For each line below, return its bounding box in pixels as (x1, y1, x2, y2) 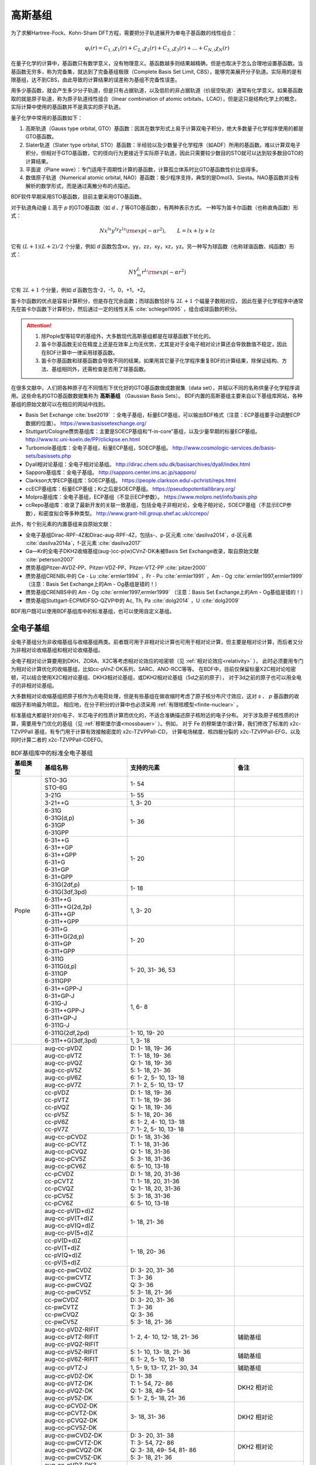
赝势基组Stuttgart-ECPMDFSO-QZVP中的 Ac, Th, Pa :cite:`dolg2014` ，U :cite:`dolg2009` (25, 597, 240, 604)
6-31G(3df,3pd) (44, 888, 87, 896)
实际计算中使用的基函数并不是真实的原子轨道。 (11, 103, 124, 111)
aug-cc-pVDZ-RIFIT (44, 1326, 99, 1334)
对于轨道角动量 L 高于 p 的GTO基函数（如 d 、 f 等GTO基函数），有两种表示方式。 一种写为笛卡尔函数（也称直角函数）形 (11, 204, 298, 211)
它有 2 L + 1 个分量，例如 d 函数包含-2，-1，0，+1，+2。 (11, 287, 149, 294)
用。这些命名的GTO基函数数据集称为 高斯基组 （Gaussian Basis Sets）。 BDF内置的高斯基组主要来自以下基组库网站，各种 (11, 393, 303, 400)
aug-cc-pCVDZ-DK (44, 1402, 98, 1410)
